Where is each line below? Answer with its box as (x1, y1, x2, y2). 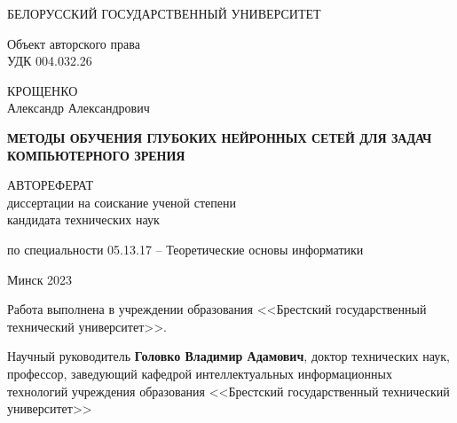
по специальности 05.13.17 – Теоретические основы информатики (7, 239, 364, 258)
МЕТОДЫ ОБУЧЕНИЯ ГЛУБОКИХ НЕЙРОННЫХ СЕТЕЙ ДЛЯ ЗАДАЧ (7, 128, 432, 146)
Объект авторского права (7, 34, 140, 52)
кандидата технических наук (7, 210, 160, 229)
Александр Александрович (7, 98, 150, 117)
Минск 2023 (7, 270, 73, 288)
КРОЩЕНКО (7, 81, 78, 99)
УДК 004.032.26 (7, 51, 92, 70)
